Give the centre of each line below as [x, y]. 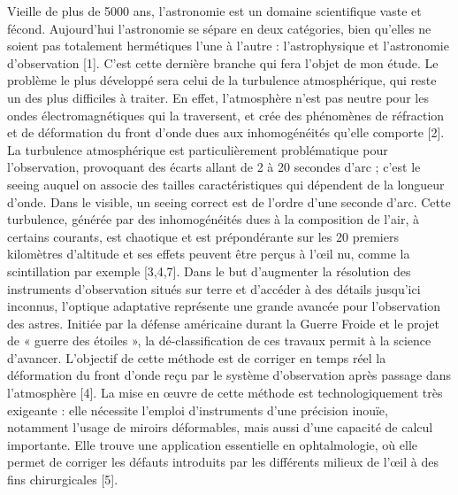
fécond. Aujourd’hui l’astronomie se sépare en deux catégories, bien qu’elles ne [219, 28]
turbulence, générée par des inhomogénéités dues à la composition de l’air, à [213, 219]
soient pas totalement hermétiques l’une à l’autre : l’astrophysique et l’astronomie [228, 46]
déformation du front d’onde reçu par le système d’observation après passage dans [229, 375]
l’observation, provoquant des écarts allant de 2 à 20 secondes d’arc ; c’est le [214, 167]
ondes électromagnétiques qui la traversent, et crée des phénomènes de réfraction [226, 115]
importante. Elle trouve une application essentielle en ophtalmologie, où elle [212, 444]
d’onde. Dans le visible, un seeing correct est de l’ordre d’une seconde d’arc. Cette [229, 201]
